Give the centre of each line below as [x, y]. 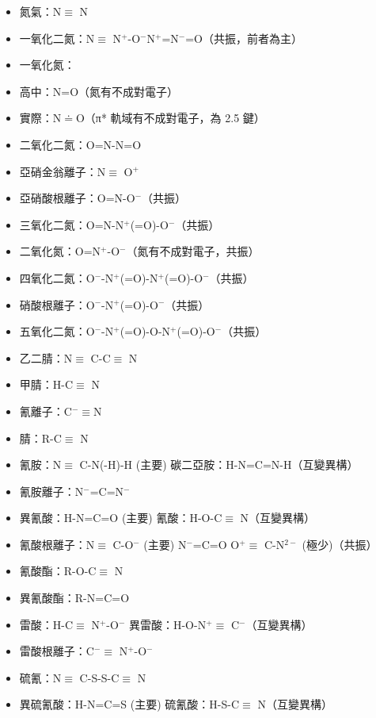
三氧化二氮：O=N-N [72, 224]
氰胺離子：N [51, 491]
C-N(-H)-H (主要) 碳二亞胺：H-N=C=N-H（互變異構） [219, 465]
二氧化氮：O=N [60, 251]
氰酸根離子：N [57, 544]
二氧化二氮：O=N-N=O [80, 144]
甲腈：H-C [46, 384]
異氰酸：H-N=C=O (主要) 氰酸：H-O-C [121, 518]
